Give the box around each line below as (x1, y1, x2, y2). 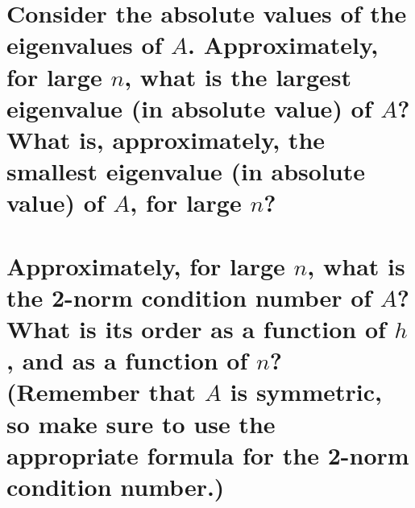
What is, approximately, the (6, 122, 326, 155)
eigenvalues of (6, 28, 163, 61)
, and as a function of (6, 344, 248, 377)
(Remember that (6, 375, 197, 408)
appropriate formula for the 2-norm (6, 438, 409, 471)
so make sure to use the (6, 407, 276, 440)
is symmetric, (230, 375, 382, 408)
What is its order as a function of (6, 312, 386, 345)
